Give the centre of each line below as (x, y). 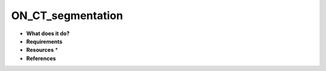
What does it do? (48, 33)
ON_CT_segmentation (67, 16)
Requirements (44, 41)
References (41, 58)
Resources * (42, 50)
